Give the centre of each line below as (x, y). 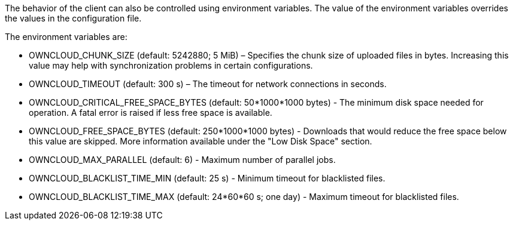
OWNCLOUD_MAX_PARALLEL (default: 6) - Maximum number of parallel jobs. (182, 160)
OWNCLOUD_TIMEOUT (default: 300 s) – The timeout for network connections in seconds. (208, 84)
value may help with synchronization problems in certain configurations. (171, 65)
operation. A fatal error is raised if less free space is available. (151, 112)
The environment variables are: (66, 37)
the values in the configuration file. (73, 18)
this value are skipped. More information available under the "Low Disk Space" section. (201, 141)
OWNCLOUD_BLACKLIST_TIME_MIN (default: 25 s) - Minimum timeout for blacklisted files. (207, 178)
